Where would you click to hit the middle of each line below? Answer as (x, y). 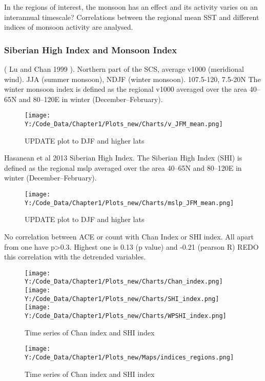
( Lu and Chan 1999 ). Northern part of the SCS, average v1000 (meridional (124, 69)
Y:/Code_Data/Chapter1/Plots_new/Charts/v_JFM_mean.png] (124, 124)
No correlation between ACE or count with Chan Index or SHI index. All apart (129, 236)
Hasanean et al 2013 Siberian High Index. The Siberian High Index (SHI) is (123, 158)
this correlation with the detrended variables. (75, 257)
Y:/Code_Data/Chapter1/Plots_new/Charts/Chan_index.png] (124, 282)
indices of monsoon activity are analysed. (69, 27)
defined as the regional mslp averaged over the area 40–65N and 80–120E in (123, 167)
